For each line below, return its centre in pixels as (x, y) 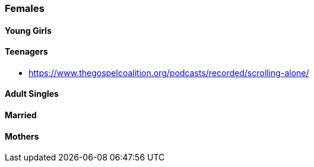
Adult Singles (32, 94)
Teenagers (26, 52)
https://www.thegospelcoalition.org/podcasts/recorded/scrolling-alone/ (169, 73)
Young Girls (28, 30)
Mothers (22, 136)
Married (21, 115)
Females (25, 8)
